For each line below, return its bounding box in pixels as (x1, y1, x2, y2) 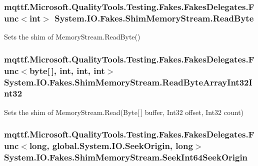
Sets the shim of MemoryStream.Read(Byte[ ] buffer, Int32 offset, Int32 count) (4, 106, 244, 117)
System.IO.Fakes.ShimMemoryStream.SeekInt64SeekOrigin (4, 151, 248, 163)
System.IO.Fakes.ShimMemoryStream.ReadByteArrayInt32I (4, 75, 252, 88)
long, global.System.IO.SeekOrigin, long (29, 139, 193, 152)
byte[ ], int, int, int (29, 64, 105, 76)
